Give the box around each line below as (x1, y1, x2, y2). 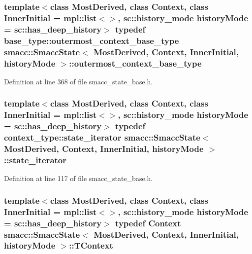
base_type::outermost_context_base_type (4, 34, 179, 46)
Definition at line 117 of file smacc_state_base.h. (4, 173, 153, 183)
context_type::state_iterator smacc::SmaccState (4, 131, 200, 144)
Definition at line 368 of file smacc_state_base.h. (4, 76, 153, 86)
